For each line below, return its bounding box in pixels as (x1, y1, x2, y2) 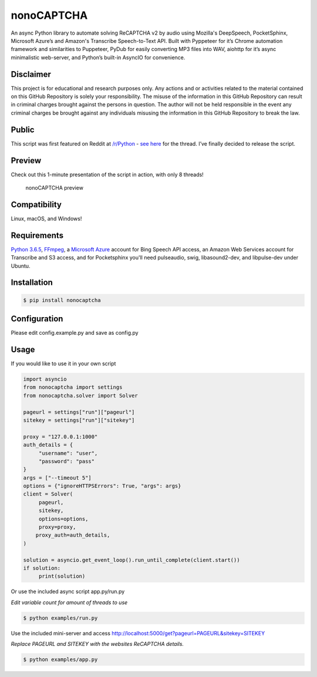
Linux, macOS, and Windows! (11, 215, 82, 222)
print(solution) (38, 573, 86, 580)
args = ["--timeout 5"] (23, 474, 92, 481)
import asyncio (23, 376, 67, 382)
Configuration (11, 314, 63, 324)
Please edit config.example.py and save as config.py (11, 329, 139, 336)
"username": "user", (38, 450, 98, 456)
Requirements (11, 230, 64, 240)
